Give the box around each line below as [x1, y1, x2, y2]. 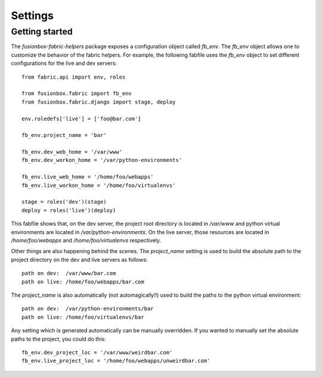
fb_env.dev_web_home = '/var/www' [21, 149, 122, 155]
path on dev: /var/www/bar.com [21, 270, 116, 277]
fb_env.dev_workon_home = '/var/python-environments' [21, 157, 182, 164]
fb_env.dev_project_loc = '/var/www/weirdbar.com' [21, 349, 173, 356]
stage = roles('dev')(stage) [21, 198, 107, 205]
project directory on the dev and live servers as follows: [11, 256, 148, 263]
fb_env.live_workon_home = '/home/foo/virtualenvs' [21, 182, 176, 189]
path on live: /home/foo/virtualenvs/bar [21, 313, 144, 320]
